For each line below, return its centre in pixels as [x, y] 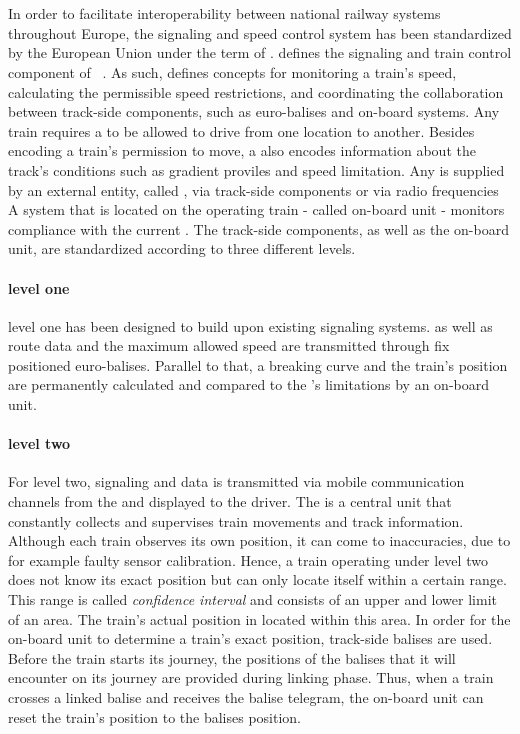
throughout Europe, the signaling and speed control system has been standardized [260, 32]
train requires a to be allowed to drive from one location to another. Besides [241, 130]
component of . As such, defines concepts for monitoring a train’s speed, [232, 71]
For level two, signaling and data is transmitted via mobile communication [236, 481]
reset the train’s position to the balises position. [154, 716]
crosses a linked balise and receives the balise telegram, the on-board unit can [246, 697]
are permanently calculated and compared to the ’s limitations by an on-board [248, 384]
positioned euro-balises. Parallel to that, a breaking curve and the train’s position [258, 364]
